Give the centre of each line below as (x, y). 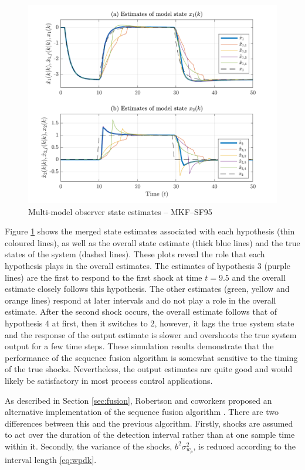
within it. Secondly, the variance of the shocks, (89, 446)
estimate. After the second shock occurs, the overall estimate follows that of (141, 311)
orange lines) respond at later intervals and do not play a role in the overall (140, 300)
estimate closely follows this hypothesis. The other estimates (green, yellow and (147, 289)
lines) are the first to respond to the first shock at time (104, 277)
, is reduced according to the (244, 446)
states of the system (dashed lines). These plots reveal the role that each (135, 254)
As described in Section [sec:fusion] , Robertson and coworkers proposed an (138, 400)
